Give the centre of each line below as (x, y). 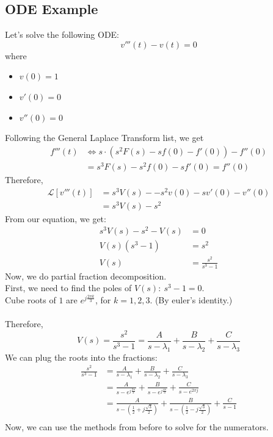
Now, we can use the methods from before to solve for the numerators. (137, 427)
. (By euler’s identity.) (191, 299)
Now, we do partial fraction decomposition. (86, 276)
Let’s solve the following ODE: (62, 34)
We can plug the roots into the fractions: (81, 357)
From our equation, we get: (56, 218)
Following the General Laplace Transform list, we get (104, 138)
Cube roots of (31, 299)
